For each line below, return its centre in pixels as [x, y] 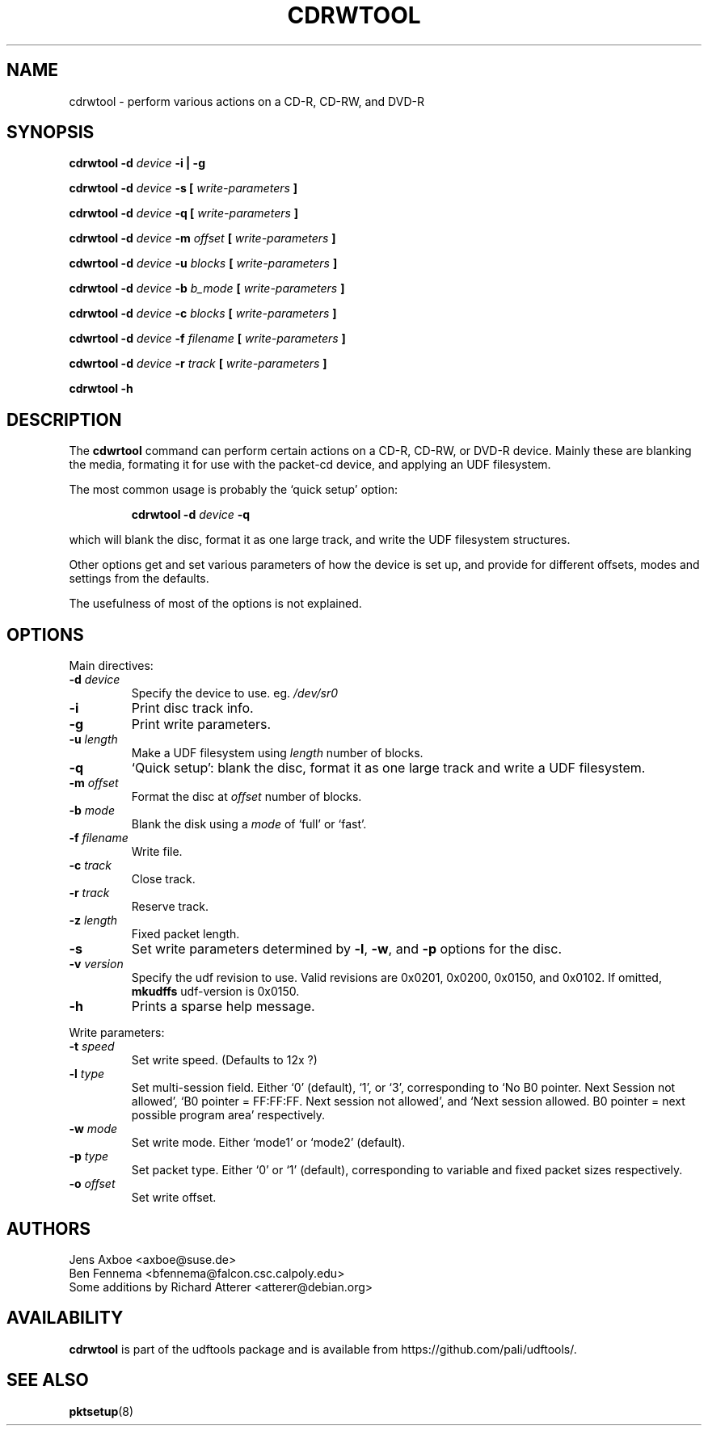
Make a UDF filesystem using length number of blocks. [277, 753]
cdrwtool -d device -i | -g [137, 163]
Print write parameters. [201, 724]
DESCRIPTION [64, 419]
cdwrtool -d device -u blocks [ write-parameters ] [203, 263]
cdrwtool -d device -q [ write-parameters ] [184, 213]
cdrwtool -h [101, 389]
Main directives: [111, 666]
